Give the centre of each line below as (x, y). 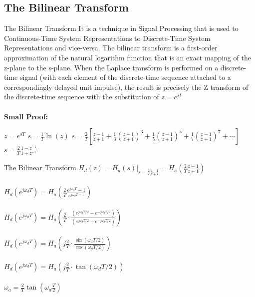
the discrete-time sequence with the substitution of (82, 97)
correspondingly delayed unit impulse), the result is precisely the (103, 87)
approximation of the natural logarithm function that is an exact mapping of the (127, 57)
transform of (229, 87)
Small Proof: (26, 116)
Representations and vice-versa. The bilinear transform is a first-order (111, 48)
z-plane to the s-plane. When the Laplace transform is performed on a (111, 67)
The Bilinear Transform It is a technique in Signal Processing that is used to (121, 28)
